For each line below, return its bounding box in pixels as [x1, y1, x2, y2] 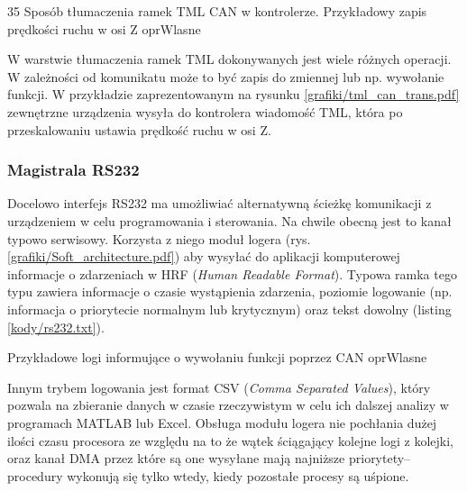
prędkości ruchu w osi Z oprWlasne [7, 19, 201, 38]
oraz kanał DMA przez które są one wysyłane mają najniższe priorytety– [7, 449, 411, 468]
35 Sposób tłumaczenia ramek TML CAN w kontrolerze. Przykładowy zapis [7, 2, 427, 20]
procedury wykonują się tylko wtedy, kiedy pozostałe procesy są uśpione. [7, 466, 409, 485]
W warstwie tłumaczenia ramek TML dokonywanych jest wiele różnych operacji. [7, 50, 452, 68]
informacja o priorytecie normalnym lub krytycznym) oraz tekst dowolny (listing [7, 299, 452, 318]
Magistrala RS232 [7, 159, 140, 181]
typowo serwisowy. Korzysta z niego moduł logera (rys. [7, 229, 311, 248]
